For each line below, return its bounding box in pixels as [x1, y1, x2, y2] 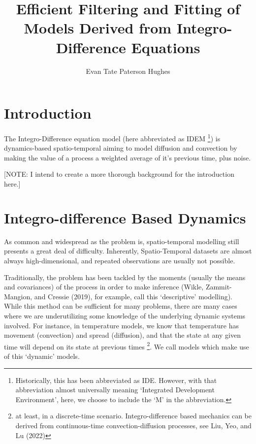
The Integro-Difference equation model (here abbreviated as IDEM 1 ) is [4, 132, 221, 143]
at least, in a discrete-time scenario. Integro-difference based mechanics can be [15, 411, 252, 421]
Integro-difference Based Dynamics [4, 207, 246, 227]
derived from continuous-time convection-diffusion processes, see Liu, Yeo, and [15, 420, 252, 430]
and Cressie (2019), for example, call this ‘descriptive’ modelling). [34, 291, 233, 301]
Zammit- [205, 282, 232, 292]
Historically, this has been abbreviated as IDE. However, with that [15, 375, 217, 385]
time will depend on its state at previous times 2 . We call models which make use [4, 340, 249, 351]
